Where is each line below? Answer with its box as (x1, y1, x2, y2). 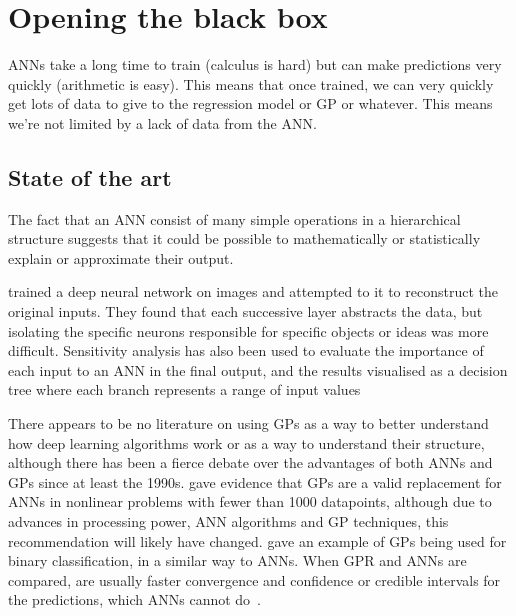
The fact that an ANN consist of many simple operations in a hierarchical (8, 208, 461, 229)
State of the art (8, 161, 172, 192)
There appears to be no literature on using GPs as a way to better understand (8, 413, 489, 434)
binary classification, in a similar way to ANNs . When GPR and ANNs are (8, 550, 467, 571)
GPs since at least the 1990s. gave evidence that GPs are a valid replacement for (8, 471, 502, 492)
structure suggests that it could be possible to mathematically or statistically (8, 228, 481, 249)
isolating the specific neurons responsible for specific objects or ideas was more (8, 320, 489, 341)
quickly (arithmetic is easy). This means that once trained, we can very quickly (8, 73, 494, 94)
